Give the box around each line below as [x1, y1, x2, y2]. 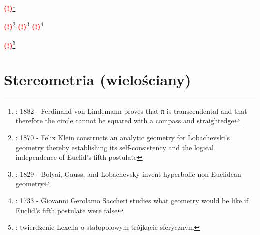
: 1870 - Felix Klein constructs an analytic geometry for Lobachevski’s [15, 132, 230, 143]
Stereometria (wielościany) [4, 69, 191, 89]
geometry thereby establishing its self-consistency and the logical [15, 142, 214, 152]
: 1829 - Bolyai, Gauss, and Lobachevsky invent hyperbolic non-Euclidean [15, 168, 241, 179]
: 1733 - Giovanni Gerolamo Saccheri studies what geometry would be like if [15, 195, 248, 206]
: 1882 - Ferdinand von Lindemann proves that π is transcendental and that [15, 105, 247, 116]
